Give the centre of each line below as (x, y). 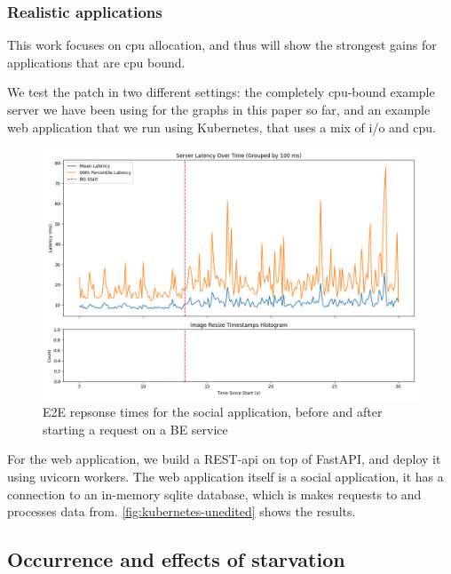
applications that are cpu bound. (96, 62)
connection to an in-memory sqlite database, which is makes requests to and (214, 494)
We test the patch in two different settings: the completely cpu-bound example (221, 92)
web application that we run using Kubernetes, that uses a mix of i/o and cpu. (222, 127)
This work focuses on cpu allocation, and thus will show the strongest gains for (222, 45)
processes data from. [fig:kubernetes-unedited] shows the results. (182, 511)
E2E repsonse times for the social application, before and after (213, 412)
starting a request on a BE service (135, 429)
